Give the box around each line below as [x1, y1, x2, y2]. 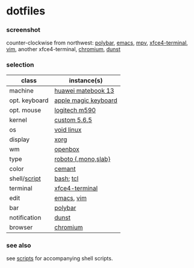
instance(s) [69, 76, 103, 85]
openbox [54, 145, 80, 153]
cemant [54, 164, 76, 172]
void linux [54, 125, 82, 133]
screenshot [6, 26, 41, 34]
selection [6, 61, 34, 69]
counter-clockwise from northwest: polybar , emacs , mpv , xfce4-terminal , [6, 39, 189, 46]
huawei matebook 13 [54, 86, 114, 94]
